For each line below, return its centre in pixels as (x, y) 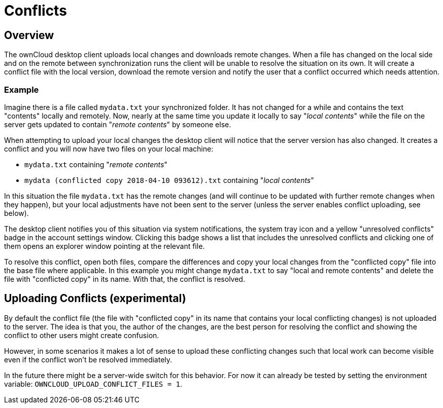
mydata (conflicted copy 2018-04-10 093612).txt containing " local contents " (169, 180)
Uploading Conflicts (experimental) (95, 299)
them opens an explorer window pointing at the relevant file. (105, 246)
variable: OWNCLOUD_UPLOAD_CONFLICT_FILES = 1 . (93, 384)
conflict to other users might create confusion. (82, 335)
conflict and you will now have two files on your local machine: (109, 149)
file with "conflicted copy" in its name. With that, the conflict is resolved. (125, 279)
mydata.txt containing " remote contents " (96, 164)
